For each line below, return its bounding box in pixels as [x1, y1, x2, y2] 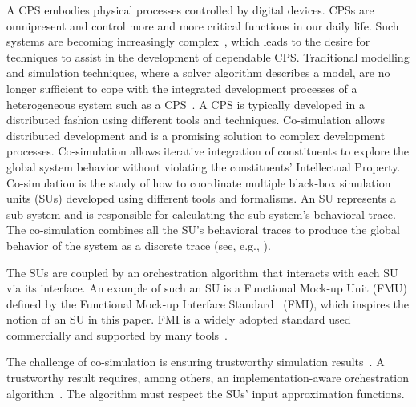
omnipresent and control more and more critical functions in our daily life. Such [6, 17, 399, 34]
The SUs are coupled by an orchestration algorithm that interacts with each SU [6, 264, 398, 280]
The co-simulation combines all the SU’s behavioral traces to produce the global [6, 221, 400, 238]
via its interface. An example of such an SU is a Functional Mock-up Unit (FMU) [6, 280, 408, 296]
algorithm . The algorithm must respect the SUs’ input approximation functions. [6, 385, 405, 401]
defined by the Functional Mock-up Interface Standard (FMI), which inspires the [6, 295, 410, 312]
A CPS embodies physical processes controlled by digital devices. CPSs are [6, 2, 374, 18]
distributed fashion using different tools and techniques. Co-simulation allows [6, 111, 385, 128]
